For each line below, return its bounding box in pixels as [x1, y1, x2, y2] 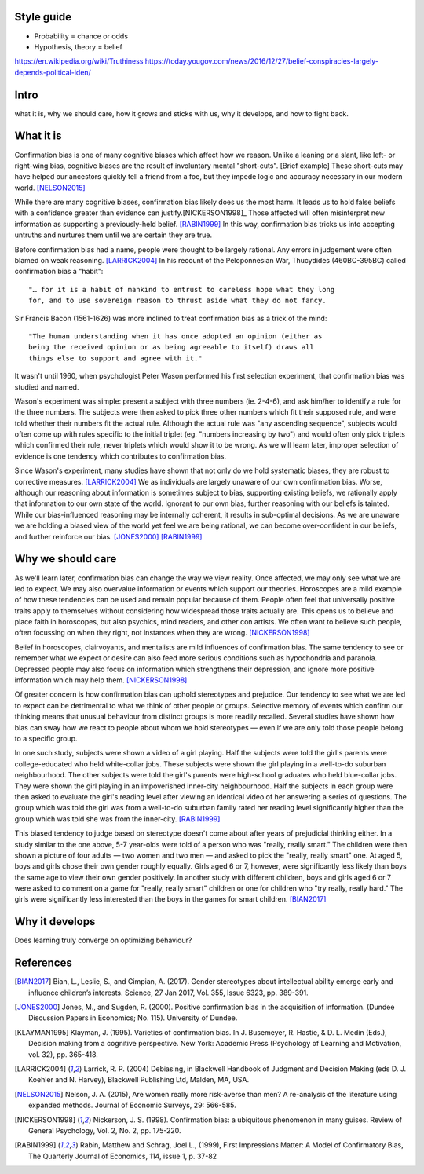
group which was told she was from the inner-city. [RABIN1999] [14, 814, 221, 824]
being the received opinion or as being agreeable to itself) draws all [28, 342, 314, 352]
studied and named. [14, 382, 79, 392]
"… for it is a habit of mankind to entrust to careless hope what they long [28, 285, 335, 294]
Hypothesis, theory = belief [34, 42, 123, 51]
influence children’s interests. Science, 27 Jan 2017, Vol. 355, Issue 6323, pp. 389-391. [28, 988, 309, 997]
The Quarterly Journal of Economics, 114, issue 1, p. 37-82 [28, 1151, 217, 1161]
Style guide [14, 10, 72, 24]
